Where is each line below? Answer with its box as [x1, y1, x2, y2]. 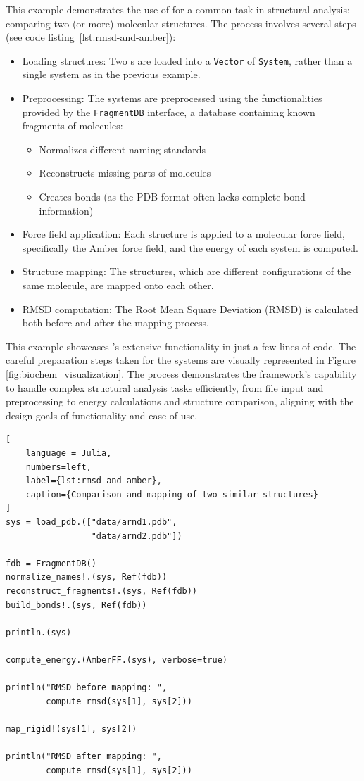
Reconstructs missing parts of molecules [39, 165, 211, 180]
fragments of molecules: [22, 118, 123, 133]
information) [39, 203, 94, 217]
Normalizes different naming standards [39, 141, 206, 156]
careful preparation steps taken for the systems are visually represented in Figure [6, 353, 356, 367]
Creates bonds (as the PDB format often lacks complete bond [39, 189, 306, 204]
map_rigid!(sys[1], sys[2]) [6, 723, 137, 734]
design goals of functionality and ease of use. [6, 407, 198, 422]
